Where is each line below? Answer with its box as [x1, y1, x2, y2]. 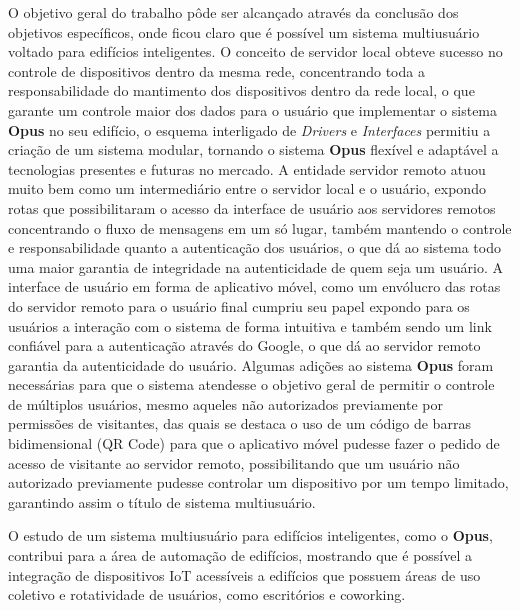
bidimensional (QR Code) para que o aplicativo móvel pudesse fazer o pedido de [8, 433, 500, 454]
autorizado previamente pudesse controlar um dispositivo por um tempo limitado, [8, 472, 509, 493]
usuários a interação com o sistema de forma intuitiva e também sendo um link [8, 315, 492, 336]
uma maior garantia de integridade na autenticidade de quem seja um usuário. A [8, 256, 503, 277]
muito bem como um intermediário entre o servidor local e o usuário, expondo [8, 178, 486, 199]
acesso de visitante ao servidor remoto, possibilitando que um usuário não [8, 452, 460, 473]
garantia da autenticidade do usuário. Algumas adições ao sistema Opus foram [8, 354, 494, 375]
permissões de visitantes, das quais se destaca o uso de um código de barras [8, 413, 471, 434]
